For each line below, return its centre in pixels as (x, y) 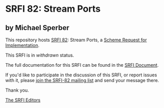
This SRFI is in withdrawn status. (40, 55)
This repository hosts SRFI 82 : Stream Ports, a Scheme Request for (76, 40)
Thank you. (17, 90)
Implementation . (23, 45)
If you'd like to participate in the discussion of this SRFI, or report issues (81, 75)
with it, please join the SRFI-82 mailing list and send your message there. (82, 80)
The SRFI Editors (23, 100)
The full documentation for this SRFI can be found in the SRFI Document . (82, 65)
